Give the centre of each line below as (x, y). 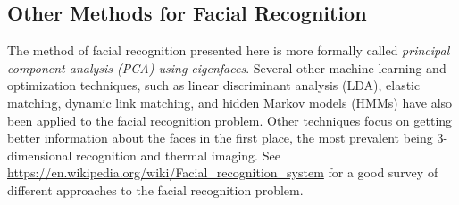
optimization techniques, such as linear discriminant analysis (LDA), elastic (214, 85)
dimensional (40, 155)
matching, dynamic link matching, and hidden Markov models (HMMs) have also (230, 102)
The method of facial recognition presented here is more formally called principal (229, 50)
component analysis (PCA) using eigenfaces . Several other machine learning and (227, 67)
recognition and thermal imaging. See (178, 155)
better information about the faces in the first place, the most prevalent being (220, 138)
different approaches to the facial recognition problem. (155, 189)
